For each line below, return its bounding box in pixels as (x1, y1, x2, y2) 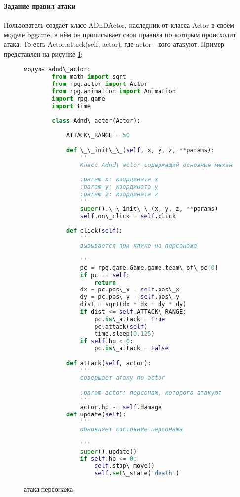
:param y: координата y (80, 183, 159, 191)
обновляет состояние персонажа (80, 426, 183, 433)
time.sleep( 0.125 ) (94, 330, 155, 337)
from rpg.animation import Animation (52, 87, 176, 95)
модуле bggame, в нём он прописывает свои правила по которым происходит (4, 29, 236, 40)
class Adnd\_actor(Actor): (52, 117, 141, 124)
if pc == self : (80, 271, 130, 279)
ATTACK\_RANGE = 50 (66, 132, 130, 139)
